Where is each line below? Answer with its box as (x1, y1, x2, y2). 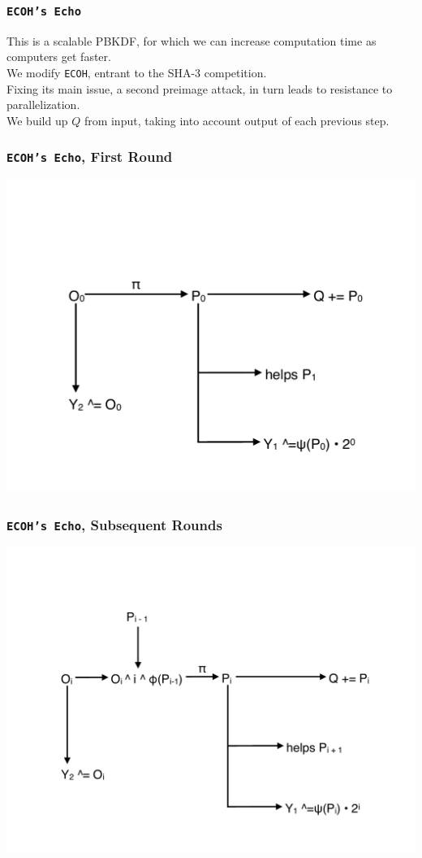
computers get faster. (6, 48, 111, 65)
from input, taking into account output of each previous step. (84, 111, 390, 128)
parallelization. (6, 96, 80, 113)
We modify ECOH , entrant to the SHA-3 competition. (6, 63, 267, 81)
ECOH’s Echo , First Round (6, 146, 173, 167)
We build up (6, 111, 68, 128)
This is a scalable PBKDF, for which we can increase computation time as (6, 32, 377, 49)
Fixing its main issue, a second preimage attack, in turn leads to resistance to (6, 80, 393, 97)
